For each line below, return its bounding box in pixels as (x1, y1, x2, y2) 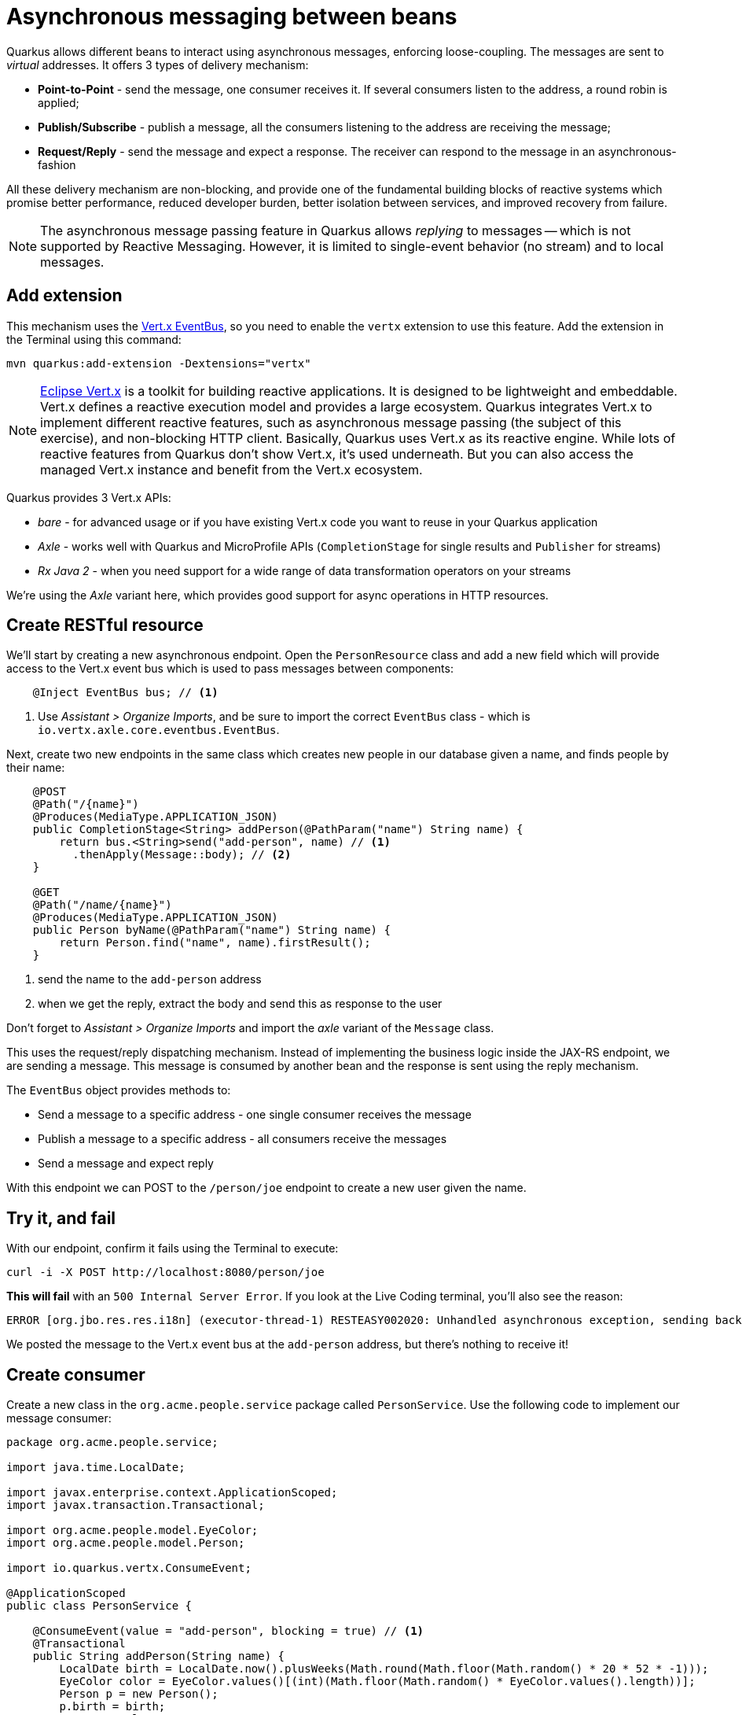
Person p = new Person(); (59, 1687, 219, 1701)
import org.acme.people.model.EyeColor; (6, 1524, 259, 1537)
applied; (38, 95, 79, 109)
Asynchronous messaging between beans (6, 3, 457, 30)
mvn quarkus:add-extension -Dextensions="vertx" (6, 356, 311, 370)
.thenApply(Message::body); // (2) (72, 848, 292, 861)
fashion (38, 157, 76, 171)
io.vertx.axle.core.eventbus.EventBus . (38, 723, 280, 737)
